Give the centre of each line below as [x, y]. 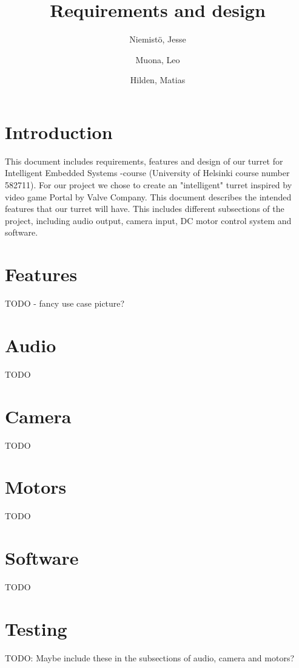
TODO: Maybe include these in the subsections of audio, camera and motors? [150, 657]
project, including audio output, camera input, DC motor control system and [148, 220]
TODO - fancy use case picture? [65, 303]
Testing [36, 628]
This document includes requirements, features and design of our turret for [144, 161]
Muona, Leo [158, 59]
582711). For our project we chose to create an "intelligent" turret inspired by [149, 185]
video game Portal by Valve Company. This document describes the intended [148, 196]
